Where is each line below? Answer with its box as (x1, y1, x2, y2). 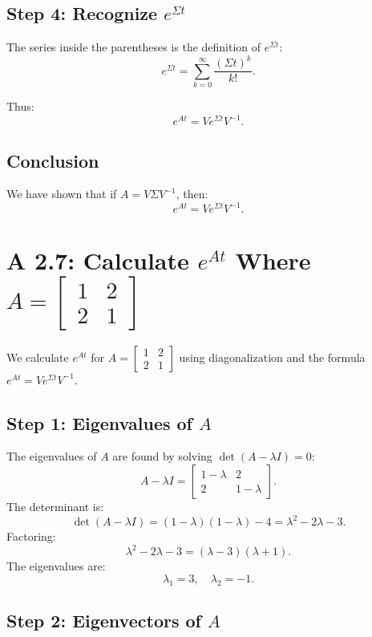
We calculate (6, 348, 69, 365)
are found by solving (112, 448, 212, 465)
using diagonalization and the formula (179, 348, 366, 365)
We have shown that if (6, 185, 117, 202)
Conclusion (6, 148, 99, 172)
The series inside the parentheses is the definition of (6, 39, 261, 55)
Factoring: (6, 528, 56, 545)
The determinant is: (6, 498, 104, 514)
